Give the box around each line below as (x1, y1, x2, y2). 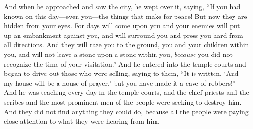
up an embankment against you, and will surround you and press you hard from (4, 30, 243, 40)
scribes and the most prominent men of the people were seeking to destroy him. (4, 96, 242, 107)
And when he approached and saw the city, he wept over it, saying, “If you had (4, 1, 241, 11)
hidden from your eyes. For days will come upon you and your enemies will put (4, 20, 240, 31)
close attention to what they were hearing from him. (4, 116, 160, 126)
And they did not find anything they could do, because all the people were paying (4, 106, 249, 116)
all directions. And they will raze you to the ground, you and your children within (4, 39, 249, 50)
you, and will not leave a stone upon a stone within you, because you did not (4, 49, 233, 59)
